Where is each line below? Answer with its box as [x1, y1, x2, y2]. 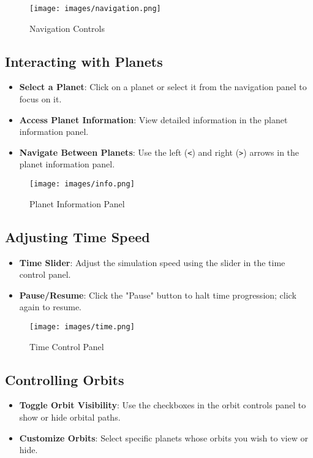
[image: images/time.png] [29, 322, 135, 331]
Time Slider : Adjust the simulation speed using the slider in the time [19, 256, 285, 269]
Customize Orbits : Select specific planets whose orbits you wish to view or [19, 431, 308, 444]
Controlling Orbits [5, 370, 124, 389]
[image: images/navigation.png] [29, 4, 161, 13]
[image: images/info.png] [29, 180, 135, 189]
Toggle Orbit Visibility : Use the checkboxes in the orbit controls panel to [19, 399, 306, 411]
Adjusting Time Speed [5, 227, 150, 246]
